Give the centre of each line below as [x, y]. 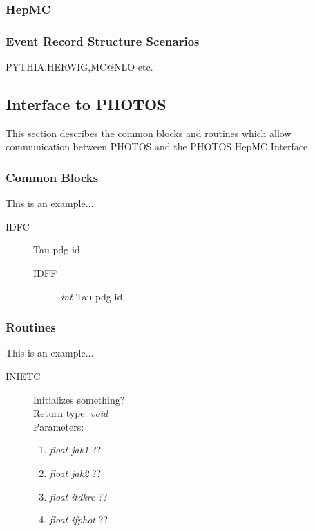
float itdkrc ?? [78, 496]
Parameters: [59, 426]
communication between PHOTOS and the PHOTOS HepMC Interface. [158, 146]
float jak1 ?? [75, 450]
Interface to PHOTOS [86, 104]
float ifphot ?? [78, 520]
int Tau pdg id [92, 296]
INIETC [23, 376]
